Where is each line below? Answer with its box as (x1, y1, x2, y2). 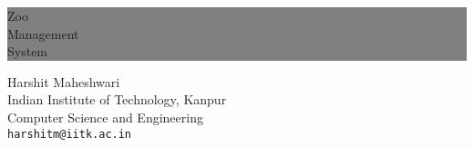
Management (7, 24, 79, 43)
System (7, 42, 48, 61)
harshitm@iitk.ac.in (7, 127, 132, 141)
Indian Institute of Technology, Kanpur (7, 90, 227, 109)
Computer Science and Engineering (7, 107, 203, 126)
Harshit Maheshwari (7, 72, 120, 91)
